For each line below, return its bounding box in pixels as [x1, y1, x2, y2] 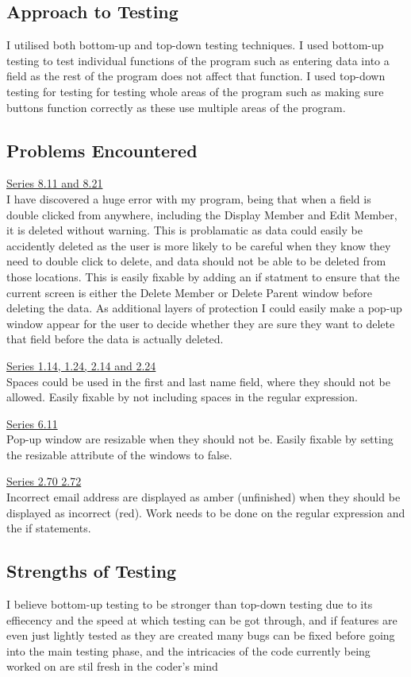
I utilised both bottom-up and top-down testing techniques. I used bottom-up [6, 37, 384, 53]
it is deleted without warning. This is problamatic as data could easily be [6, 222, 363, 238]
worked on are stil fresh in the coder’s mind [6, 658, 218, 675]
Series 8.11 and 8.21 [6, 175, 103, 191]
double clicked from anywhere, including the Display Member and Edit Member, [6, 206, 398, 222]
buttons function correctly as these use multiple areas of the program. [6, 99, 346, 115]
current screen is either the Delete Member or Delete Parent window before [6, 284, 373, 300]
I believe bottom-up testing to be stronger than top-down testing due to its [6, 596, 373, 613]
